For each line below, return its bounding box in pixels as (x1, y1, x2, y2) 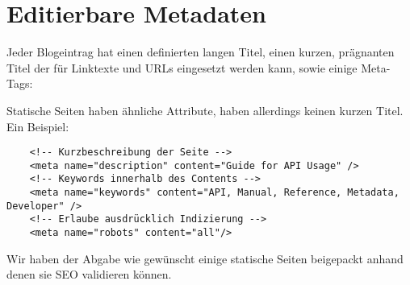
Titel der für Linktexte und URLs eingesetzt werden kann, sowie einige (6, 59, 358, 76)
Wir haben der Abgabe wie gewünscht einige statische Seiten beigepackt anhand (6, 250, 404, 266)
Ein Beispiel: (6, 118, 69, 134)
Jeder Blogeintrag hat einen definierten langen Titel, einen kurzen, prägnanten (6, 43, 395, 60)
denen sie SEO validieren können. (6, 266, 172, 283)
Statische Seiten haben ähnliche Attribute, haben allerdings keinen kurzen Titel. (6, 101, 404, 118)
